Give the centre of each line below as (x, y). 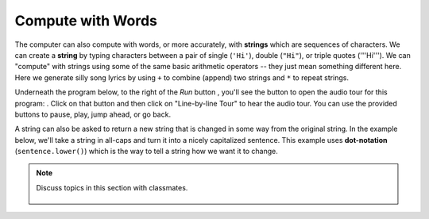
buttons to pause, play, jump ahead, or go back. (93, 114)
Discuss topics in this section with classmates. (112, 187)
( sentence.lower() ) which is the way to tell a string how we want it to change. (146, 152)
